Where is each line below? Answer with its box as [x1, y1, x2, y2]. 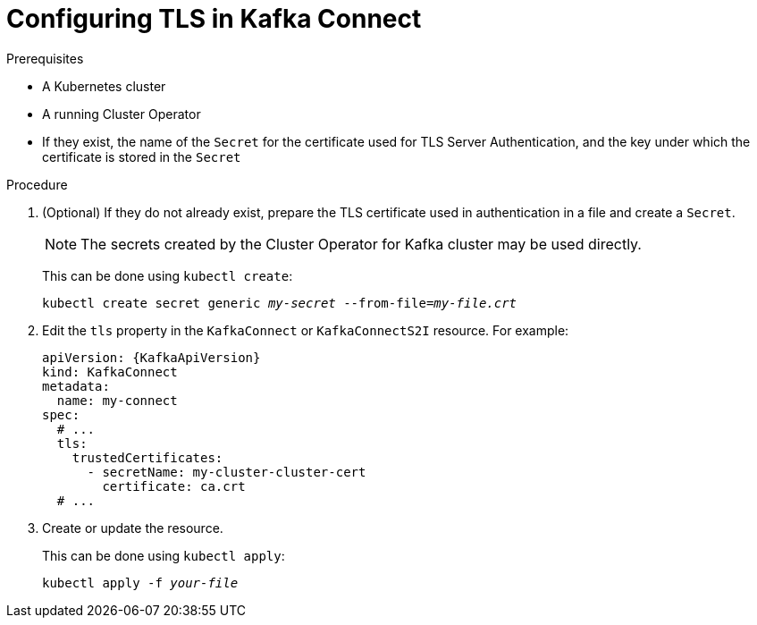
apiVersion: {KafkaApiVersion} [42, 350, 261, 365]
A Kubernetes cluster [42, 78, 166, 94]
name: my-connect [56, 393, 178, 408]
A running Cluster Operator [42, 106, 201, 122]
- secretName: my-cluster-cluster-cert [87, 464, 366, 479]
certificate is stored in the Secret [42, 148, 241, 165]
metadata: [42, 378, 110, 393]
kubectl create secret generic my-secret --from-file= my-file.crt [42, 295, 517, 310]
